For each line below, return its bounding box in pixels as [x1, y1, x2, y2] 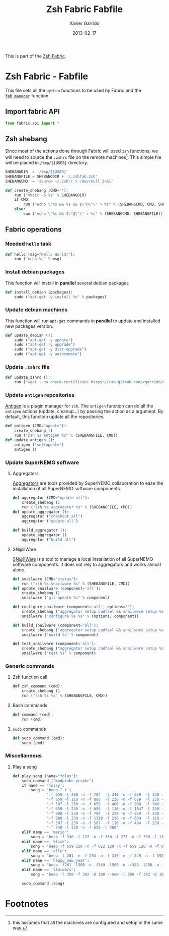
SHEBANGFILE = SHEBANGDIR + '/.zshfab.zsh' [5, 174, 98, 179]
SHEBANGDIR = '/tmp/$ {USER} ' [5, 169, 69, 174]
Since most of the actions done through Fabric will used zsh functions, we [5, 148, 158, 154]
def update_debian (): [5, 333, 53, 338]
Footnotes [5, 898, 49, 910]
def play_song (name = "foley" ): [12, 773, 78, 779]
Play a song [12, 764, 37, 770]
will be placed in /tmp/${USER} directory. [5, 160, 88, 166]
